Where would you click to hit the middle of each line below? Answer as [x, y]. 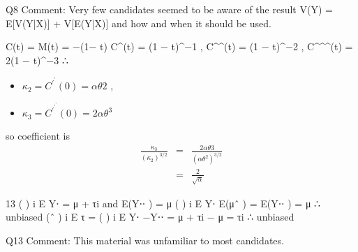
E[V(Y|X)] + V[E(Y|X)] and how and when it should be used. [139, 23]
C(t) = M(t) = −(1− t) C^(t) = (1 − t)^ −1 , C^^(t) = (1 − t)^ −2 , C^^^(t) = [179, 46]
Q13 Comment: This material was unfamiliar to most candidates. [145, 240]
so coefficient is [38, 136]
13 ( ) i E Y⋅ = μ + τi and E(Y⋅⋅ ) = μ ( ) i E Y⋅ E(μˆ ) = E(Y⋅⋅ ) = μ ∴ [163, 203]
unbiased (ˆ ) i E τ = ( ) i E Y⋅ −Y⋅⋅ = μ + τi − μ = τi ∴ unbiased [150, 217]
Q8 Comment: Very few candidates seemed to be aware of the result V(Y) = [169, 9]
